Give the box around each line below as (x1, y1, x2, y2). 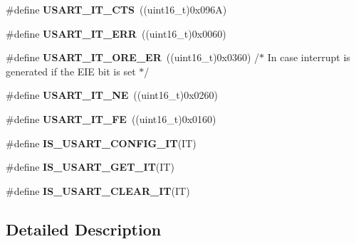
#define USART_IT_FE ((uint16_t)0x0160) (6, 111, 216, 126)
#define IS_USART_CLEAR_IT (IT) (6, 183, 190, 198)
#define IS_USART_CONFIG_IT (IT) (6, 135, 197, 150)
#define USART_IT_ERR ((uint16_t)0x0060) (6, 26, 226, 41)
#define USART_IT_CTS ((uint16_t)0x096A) (6, 2, 227, 16)
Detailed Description (6, 218, 162, 240)
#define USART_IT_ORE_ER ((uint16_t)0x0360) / (6, 50, 260, 65)
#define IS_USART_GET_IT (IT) (6, 159, 174, 174)
